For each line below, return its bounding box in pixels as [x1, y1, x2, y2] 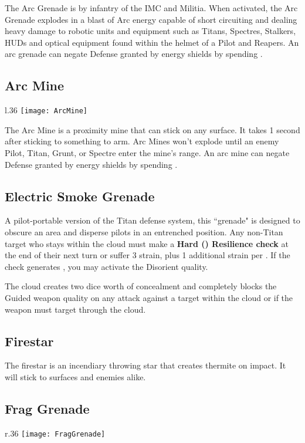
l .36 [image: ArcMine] [5, 104, 88, 116]
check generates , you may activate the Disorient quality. [5, 260, 208, 272]
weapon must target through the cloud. [5, 303, 146, 315]
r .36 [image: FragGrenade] [5, 427, 106, 439]
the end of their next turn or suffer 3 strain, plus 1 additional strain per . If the [5, 249, 290, 261]
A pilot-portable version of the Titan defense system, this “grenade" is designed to [5, 214, 300, 226]
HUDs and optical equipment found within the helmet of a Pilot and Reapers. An [5, 36, 299, 48]
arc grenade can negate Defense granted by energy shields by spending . [5, 48, 263, 60]
